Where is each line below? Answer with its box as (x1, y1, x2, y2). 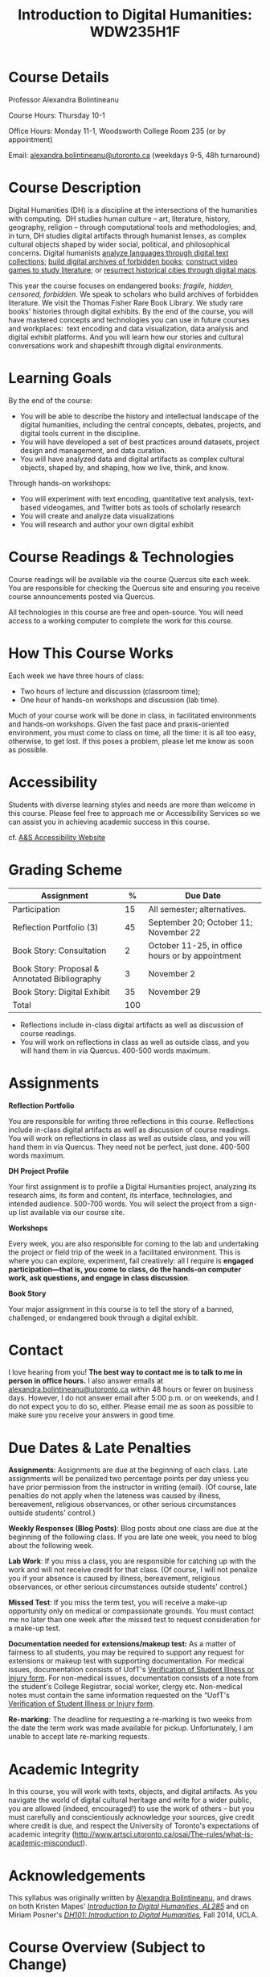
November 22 (148, 926, 201, 938)
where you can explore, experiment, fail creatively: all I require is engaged (8, 1255, 255, 1265)
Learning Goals (8, 369, 112, 388)
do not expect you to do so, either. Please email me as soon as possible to (8, 1401, 254, 1412)
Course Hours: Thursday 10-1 (8, 110, 106, 120)
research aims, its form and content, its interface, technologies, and (8, 1190, 233, 1200)
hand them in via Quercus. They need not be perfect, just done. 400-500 (8, 1142, 251, 1151)
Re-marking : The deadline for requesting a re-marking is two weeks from (8, 1715, 252, 1725)
